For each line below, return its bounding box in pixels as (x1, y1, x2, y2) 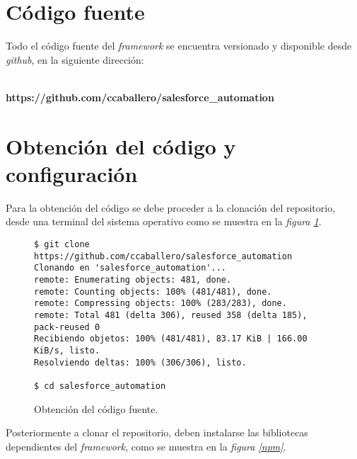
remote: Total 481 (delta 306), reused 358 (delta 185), (34, 310, 308, 320)
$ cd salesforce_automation (34, 380, 166, 391)
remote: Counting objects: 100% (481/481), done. (34, 286, 272, 297)
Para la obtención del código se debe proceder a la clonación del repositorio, (6, 200, 336, 215)
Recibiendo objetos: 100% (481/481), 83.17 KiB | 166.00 (34, 334, 308, 344)
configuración (6, 159, 138, 188)
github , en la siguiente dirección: (6, 52, 144, 67)
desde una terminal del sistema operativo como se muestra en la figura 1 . (6, 214, 322, 229)
